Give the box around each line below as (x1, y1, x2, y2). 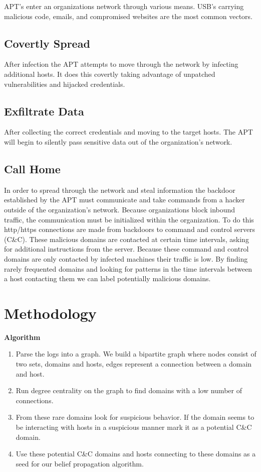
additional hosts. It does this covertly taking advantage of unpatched (4, 68, 215, 79)
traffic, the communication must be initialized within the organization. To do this (4, 214, 254, 224)
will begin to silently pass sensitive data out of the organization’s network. (4, 136, 232, 147)
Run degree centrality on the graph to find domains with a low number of (16, 385, 242, 396)
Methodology (4, 302, 97, 323)
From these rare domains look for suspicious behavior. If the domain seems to (16, 412, 254, 422)
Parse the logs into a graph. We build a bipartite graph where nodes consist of (16, 348, 256, 359)
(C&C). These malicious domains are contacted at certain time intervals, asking (4, 233, 249, 244)
